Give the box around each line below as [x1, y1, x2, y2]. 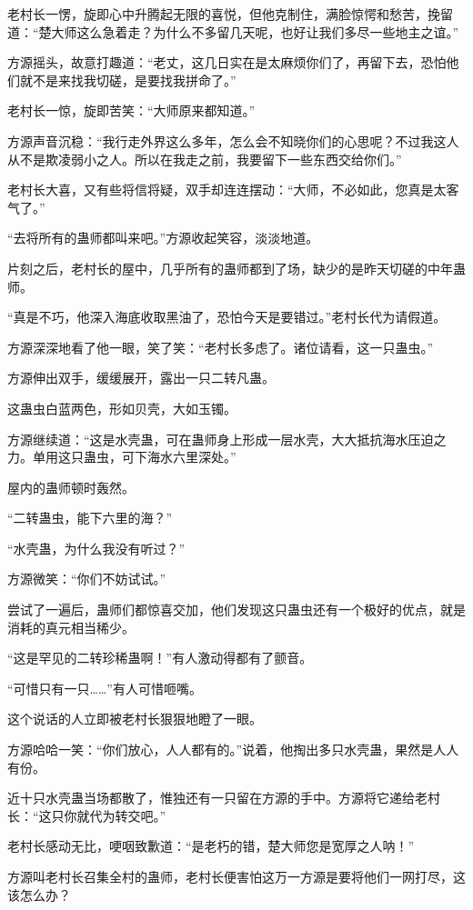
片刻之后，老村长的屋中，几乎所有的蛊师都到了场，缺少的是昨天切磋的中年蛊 [7, 258, 466, 277]
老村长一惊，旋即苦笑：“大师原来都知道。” [7, 101, 256, 120]
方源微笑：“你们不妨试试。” [7, 569, 166, 588]
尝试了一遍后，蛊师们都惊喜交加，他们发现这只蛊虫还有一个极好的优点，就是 [7, 600, 466, 619]
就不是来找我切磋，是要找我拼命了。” [19, 70, 236, 89]
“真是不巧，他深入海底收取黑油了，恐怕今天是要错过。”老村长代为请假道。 [7, 307, 447, 326]
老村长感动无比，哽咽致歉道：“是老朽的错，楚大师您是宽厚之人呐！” [7, 836, 415, 855]
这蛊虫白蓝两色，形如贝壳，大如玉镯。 [7, 398, 236, 417]
